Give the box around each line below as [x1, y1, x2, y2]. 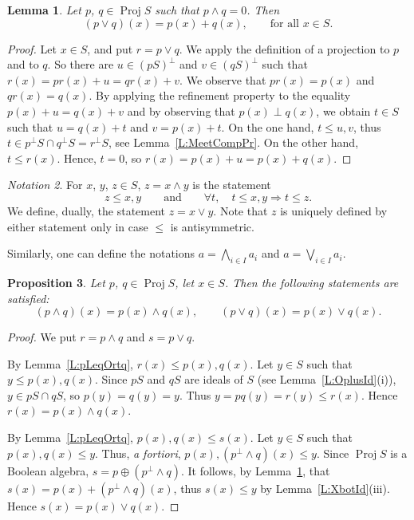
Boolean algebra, [7, 462, 89, 479]
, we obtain [316, 102, 371, 119]
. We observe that [179, 71, 266, 88]
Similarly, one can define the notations [7, 245, 195, 262]
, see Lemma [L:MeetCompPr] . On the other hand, [108, 134, 359, 151]
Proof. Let [7, 40, 57, 57]
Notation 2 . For [7, 176, 83, 193]
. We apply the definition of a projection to [179, 40, 390, 57]
